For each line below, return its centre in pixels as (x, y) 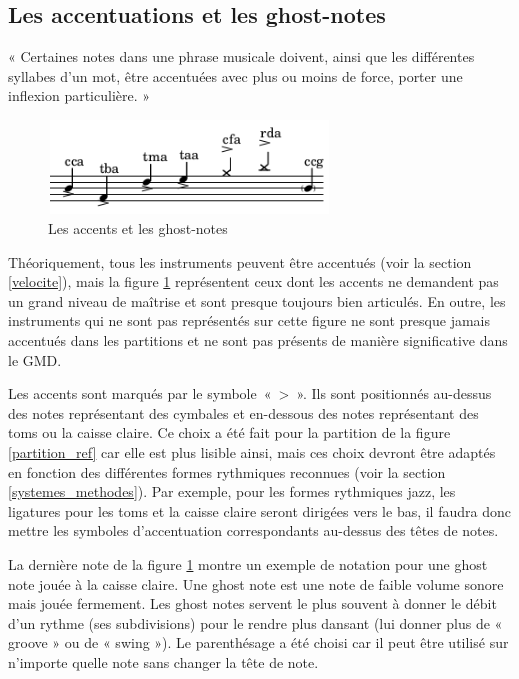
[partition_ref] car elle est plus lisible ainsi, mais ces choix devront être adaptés (252, 452)
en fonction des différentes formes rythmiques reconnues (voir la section (227, 471)
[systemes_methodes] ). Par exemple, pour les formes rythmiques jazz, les (232, 491)
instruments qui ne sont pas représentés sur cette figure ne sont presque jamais (249, 320)
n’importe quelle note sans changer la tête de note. (163, 661)
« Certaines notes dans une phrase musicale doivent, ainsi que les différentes (241, 56)
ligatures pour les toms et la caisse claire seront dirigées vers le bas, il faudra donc (259, 510)
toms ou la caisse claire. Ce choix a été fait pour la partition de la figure (229, 432)
